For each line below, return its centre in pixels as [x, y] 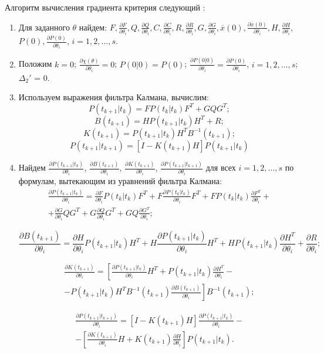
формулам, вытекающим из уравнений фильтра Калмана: [120, 180]
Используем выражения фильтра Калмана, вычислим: [114, 97]
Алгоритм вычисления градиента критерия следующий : [105, 7]
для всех [221, 167]
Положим [35, 64]
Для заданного [44, 27]
